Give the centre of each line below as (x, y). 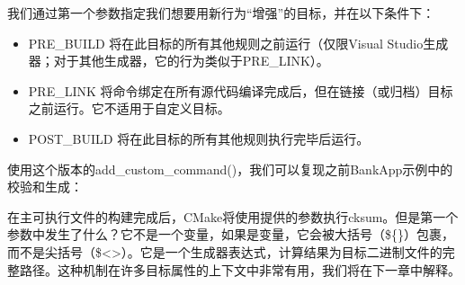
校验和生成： (45, 187)
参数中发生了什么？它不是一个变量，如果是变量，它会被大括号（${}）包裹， (231, 234)
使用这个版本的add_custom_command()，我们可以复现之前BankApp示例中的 (230, 169)
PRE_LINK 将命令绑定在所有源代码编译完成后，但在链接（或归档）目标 (241, 90)
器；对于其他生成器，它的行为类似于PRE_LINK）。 (179, 61)
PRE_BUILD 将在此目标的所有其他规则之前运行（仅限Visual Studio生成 (238, 43)
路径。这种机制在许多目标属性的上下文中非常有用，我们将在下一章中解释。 (240, 269)
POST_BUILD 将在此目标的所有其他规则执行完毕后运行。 (199, 138)
